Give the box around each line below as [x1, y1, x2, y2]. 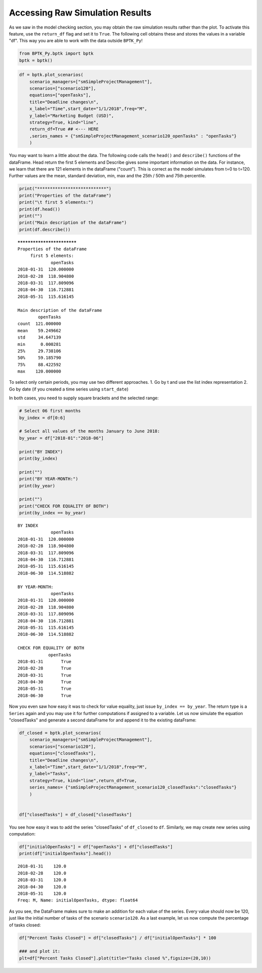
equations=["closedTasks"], [29, 751, 97, 756]
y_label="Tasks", [29, 771, 71, 777]
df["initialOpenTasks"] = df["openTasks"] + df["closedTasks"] [19, 844, 173, 850]
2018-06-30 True [17, 693, 72, 698]
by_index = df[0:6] [19, 415, 65, 420]
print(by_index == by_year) [19, 510, 86, 516]
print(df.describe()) [19, 226, 71, 232]
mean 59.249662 [17, 328, 62, 333]
